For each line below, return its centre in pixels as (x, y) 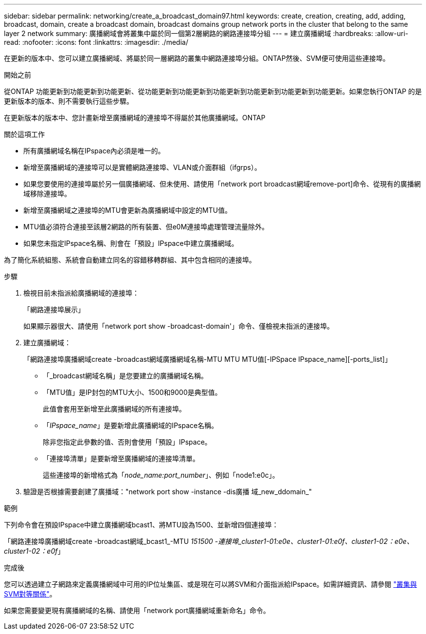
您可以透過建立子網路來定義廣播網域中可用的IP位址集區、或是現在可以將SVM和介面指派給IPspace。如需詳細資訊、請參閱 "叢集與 (211, 584)
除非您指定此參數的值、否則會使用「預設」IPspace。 (127, 442)
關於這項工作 (24, 134)
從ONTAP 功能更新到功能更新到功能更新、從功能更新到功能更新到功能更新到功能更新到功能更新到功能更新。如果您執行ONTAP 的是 (213, 91)
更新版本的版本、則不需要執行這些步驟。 (69, 101)
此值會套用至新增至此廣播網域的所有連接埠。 (114, 409)
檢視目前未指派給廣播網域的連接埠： (81, 293)
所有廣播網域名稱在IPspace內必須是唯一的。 (94, 151)
